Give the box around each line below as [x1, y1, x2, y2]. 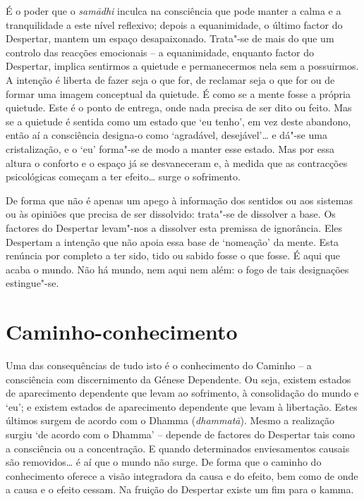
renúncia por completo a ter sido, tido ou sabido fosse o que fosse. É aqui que [6, 248, 341, 263]
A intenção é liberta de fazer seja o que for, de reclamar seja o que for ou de [6, 72, 335, 87]
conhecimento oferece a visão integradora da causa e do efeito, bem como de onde [6, 468, 358, 483]
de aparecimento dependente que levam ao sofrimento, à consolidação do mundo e [6, 385, 359, 400]
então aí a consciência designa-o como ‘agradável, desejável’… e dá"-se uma [6, 128, 327, 142]
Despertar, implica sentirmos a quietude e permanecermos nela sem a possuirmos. [6, 58, 359, 73]
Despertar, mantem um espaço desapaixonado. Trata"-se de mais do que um [6, 31, 334, 46]
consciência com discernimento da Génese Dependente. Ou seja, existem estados [6, 371, 351, 386]
